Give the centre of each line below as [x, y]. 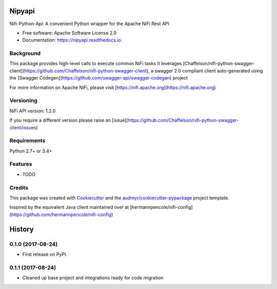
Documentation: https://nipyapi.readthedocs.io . [72, 40]
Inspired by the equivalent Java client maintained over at [69, 207]
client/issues [23, 127]
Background [25, 53]
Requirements [27, 141]
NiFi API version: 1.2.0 [33, 111]
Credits [19, 187]
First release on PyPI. [45, 254]
